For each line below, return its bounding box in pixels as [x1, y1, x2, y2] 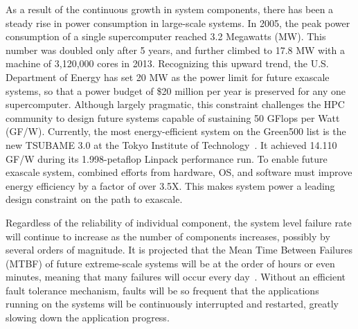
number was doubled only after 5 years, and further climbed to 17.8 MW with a [6, 42, 345, 57]
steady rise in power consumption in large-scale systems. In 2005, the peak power [6, 15, 350, 30]
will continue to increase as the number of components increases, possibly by [6, 229, 330, 243]
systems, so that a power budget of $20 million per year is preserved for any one [6, 83, 346, 98]
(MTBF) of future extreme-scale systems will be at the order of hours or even [6, 256, 335, 270]
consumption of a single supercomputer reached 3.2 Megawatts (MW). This [6, 29, 326, 44]
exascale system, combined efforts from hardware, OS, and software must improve [6, 165, 352, 179]
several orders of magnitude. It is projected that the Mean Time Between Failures [6, 242, 352, 257]
